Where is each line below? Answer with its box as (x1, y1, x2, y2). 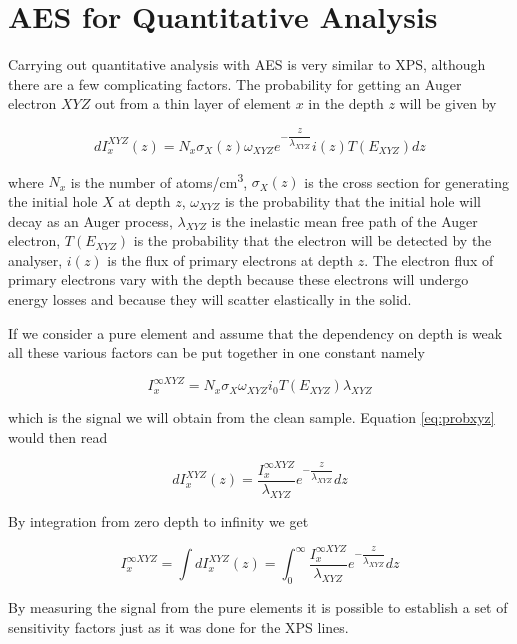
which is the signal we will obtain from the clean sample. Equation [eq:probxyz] (8, 407, 495, 428)
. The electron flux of (364, 249, 494, 270)
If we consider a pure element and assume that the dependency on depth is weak (8, 322, 503, 343)
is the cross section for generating (304, 171, 509, 192)
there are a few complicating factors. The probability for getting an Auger (8, 73, 462, 94)
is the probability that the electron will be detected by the (133, 230, 492, 251)
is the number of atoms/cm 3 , (70, 168, 248, 192)
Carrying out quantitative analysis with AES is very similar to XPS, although (8, 54, 486, 75)
